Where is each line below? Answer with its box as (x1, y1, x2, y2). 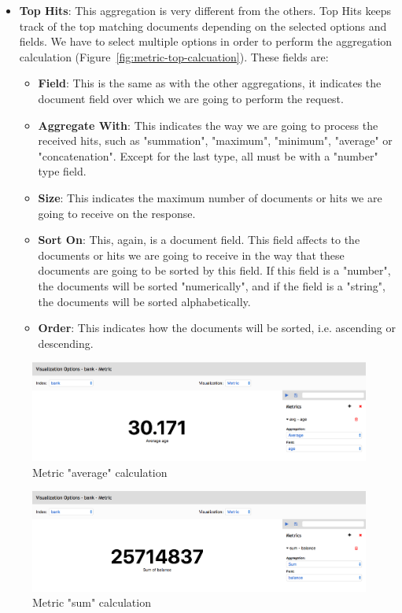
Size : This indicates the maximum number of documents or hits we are (38, 189, 382, 205)
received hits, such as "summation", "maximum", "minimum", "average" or (38, 132, 393, 149)
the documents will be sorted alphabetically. (38, 293, 251, 309)
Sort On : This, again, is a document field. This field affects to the (38, 231, 360, 248)
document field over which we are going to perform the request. (38, 90, 344, 106)
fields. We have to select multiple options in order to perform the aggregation (19, 33, 393, 50)
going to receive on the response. (38, 205, 196, 221)
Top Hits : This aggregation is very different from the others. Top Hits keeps (19, 2, 392, 18)
